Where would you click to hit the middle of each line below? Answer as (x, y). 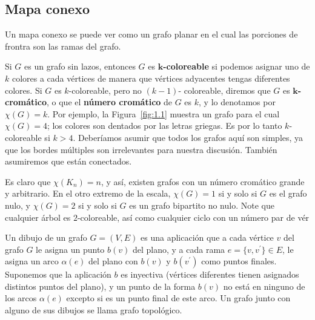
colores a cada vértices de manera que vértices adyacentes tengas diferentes (151, 78)
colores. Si (24, 90)
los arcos (21, 298)
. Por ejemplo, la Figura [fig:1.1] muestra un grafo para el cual (164, 113)
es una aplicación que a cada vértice (207, 237)
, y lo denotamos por (237, 102)
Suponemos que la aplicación (58, 274)
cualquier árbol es (38, 217)
